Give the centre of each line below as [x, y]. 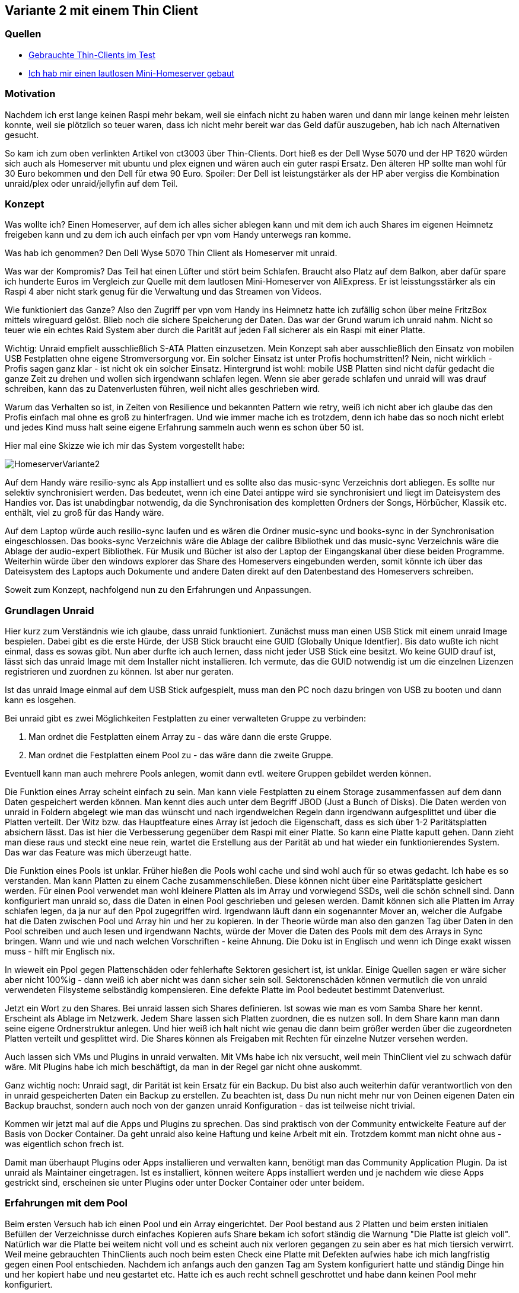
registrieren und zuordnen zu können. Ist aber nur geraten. [119, 672]
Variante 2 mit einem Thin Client [101, 10]
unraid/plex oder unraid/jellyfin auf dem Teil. [91, 183]
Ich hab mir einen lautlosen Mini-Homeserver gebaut [131, 73]
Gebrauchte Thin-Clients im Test [92, 55]
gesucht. [22, 135]
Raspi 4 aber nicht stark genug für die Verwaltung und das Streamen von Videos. [163, 292]
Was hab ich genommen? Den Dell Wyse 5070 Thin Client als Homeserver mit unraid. [171, 253]
